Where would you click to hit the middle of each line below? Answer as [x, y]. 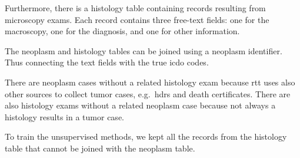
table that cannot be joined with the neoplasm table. [100, 148]
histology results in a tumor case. [64, 116]
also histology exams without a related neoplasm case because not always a [140, 105]
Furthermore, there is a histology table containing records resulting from [135, 8]
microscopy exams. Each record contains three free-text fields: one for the [137, 19]
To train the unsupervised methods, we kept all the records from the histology [146, 136]
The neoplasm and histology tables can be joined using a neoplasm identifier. [144, 50]
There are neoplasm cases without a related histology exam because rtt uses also [150, 82]
